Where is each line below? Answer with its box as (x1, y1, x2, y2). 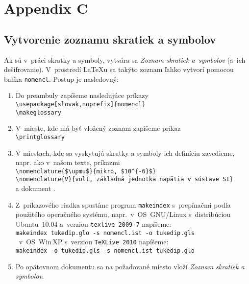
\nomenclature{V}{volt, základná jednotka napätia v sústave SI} (15, 176, 233, 183)
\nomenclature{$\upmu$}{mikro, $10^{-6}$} (15, 167, 156, 175)
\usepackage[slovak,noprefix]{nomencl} (15, 101, 146, 108)
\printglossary (15, 133, 65, 141)
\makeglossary (15, 109, 61, 116)
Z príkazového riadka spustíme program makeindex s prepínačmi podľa (15, 199, 231, 210)
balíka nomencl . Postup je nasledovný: (4, 73, 119, 84)
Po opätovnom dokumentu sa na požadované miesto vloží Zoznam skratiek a (15, 261, 245, 271)
